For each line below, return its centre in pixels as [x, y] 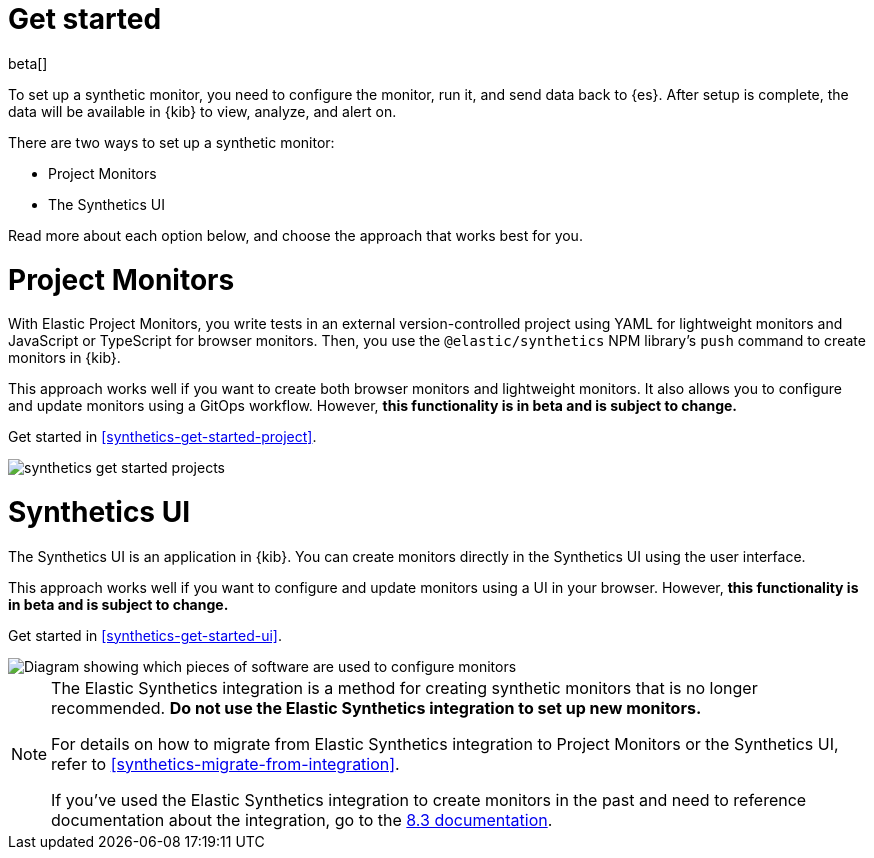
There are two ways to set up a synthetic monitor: [171, 142]
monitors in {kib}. [64, 358]
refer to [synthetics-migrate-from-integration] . [225, 763]
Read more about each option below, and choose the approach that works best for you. [295, 235]
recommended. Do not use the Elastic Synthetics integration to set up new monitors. [376, 707]
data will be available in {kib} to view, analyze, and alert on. [202, 111]
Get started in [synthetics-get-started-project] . [162, 437]
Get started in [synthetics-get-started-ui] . [145, 635]
